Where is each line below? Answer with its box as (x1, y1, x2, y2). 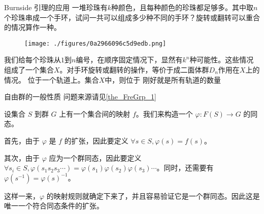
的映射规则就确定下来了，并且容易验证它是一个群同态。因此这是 (46, 190, 260, 201)
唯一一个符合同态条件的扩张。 (4, 200, 104, 211)
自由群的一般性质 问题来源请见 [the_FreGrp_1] (4, 91, 156, 102)
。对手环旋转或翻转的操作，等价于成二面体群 (59, 64, 209, 75)
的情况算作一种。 (4, 22, 61, 32)
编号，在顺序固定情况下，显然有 (76, 54, 183, 65)
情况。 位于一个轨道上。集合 (4, 74, 99, 85)
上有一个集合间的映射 (59, 108, 130, 119)
